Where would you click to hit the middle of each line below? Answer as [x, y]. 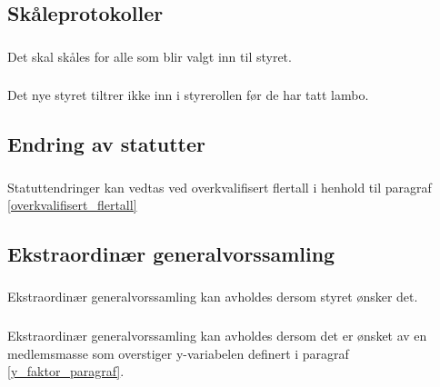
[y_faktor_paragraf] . [66, 371]
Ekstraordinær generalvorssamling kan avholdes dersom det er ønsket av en [217, 335]
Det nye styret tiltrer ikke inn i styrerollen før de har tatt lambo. [188, 95]
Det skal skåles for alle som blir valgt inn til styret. [150, 56]
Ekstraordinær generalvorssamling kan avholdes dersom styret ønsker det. [213, 297]
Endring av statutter [107, 144]
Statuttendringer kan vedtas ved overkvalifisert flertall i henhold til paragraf [220, 187]
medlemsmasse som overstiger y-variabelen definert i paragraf [178, 353]
